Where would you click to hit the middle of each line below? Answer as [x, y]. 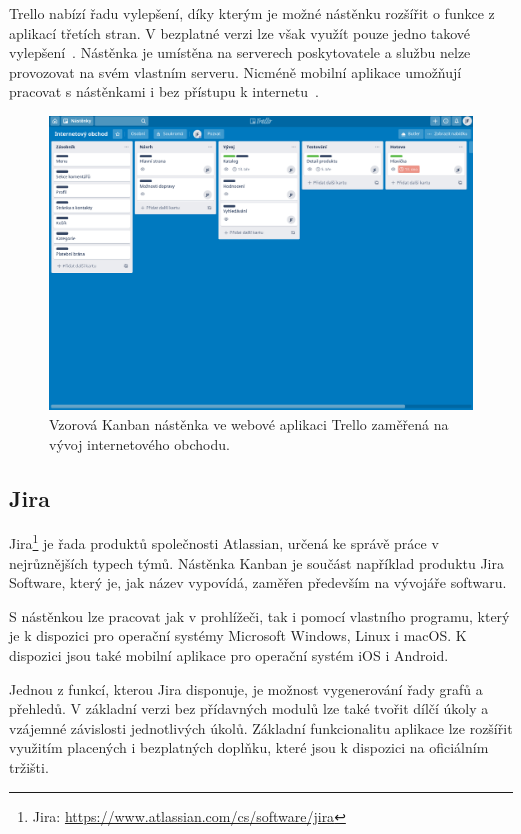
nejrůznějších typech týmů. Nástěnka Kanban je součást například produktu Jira [256, 562]
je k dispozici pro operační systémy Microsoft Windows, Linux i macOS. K [238, 635]
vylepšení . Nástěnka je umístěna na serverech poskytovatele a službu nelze [240, 52]
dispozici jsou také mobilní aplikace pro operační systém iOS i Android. [229, 654]
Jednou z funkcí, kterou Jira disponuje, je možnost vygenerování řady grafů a [246, 688]
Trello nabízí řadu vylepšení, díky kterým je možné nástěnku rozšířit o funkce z [252, 13]
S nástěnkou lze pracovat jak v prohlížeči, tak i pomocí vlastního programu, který [259, 615]
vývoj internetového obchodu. [139, 443]
